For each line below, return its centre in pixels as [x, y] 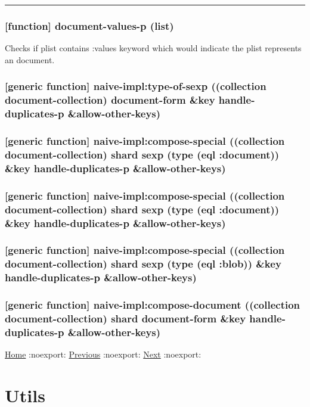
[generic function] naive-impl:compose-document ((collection [153, 305]
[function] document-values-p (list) [89, 25]
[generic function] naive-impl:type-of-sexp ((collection [136, 86]
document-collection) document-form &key [110, 100]
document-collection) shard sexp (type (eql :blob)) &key [143, 264]
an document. [30, 59]
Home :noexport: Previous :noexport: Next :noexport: [103, 354]
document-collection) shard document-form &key [125, 318]
